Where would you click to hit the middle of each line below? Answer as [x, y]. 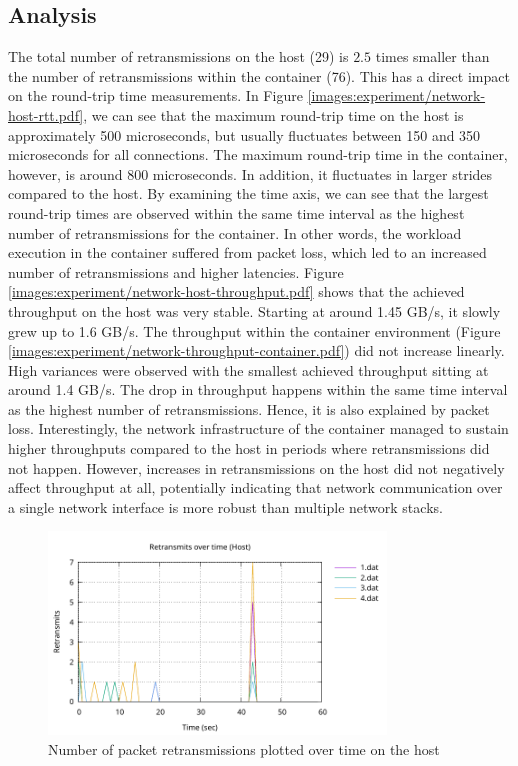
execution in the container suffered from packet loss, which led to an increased [247, 252]
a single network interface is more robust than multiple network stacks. [225, 506]
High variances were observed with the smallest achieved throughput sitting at [248, 369]
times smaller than [432, 56]
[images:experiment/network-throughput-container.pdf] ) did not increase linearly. [256, 350]
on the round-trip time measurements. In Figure [155, 95]
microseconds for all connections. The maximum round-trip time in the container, [258, 154]
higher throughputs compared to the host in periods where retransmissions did [249, 448]
